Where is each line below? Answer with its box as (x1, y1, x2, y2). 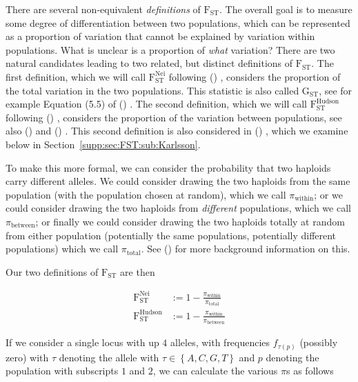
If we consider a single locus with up (6, 335, 159, 350)
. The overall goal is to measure (219, 2, 352, 16)
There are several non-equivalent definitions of (6, 2, 201, 16)
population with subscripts (6, 363, 119, 378)
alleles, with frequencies (170, 335, 270, 350)
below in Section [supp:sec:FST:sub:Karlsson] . (6, 137, 201, 151)
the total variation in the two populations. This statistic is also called (6, 83, 299, 97)
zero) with (6, 350, 49, 364)
